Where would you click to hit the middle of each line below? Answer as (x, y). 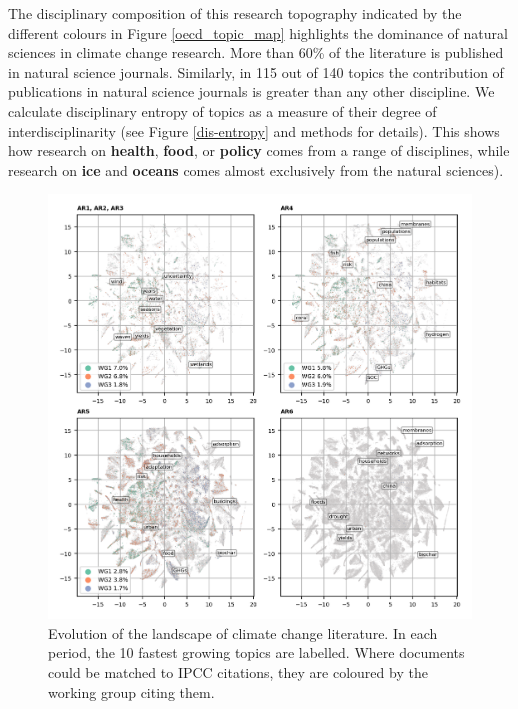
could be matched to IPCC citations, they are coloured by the (238, 671)
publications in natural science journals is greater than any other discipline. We (251, 91)
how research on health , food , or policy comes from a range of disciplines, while (259, 150)
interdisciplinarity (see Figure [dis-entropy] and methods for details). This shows (254, 130)
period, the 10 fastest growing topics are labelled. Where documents (256, 652)
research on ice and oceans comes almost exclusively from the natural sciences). (256, 169)
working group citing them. (131, 691)
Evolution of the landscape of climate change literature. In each (243, 632)
